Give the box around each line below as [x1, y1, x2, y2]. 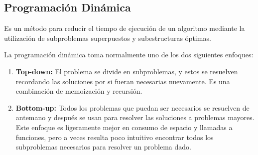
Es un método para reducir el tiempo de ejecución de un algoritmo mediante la [4, 23, 245, 33]
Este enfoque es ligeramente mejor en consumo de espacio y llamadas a [15, 122, 233, 132]
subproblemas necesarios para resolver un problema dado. [15, 142, 191, 152]
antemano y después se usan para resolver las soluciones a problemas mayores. [15, 112, 255, 123]
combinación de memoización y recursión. [15, 86, 142, 96]
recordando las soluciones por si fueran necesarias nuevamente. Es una [15, 76, 230, 86]
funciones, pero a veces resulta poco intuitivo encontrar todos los [15, 132, 214, 142]
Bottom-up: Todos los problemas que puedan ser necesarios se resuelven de [15, 102, 250, 113]
